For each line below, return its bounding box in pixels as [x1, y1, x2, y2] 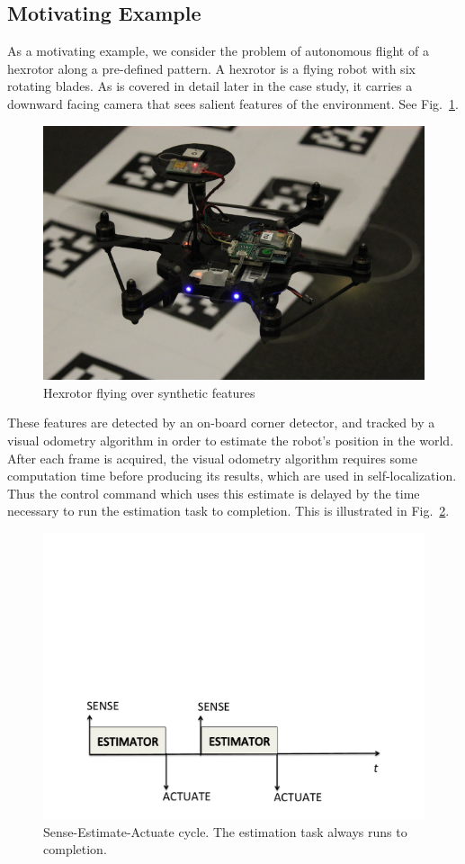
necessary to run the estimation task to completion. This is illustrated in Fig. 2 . [7, 501, 450, 520]
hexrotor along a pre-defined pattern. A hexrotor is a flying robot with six [7, 58, 416, 77]
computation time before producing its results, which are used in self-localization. [7, 466, 457, 485]
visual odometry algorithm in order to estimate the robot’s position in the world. [7, 431, 454, 450]
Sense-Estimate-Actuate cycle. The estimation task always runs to [43, 822, 407, 841]
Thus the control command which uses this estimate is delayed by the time [7, 483, 420, 502]
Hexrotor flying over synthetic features [43, 382, 255, 401]
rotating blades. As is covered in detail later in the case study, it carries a [7, 76, 413, 95]
